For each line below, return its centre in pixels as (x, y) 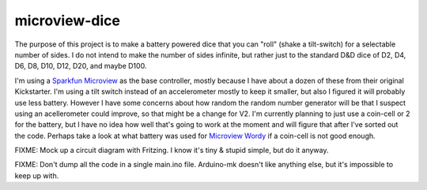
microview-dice (67, 20)
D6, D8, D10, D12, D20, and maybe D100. (81, 66)
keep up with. (37, 175)
